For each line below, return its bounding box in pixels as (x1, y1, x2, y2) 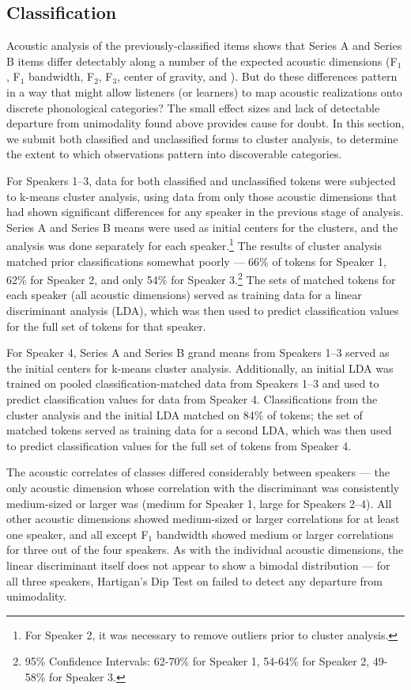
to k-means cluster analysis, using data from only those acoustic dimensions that (6, 188, 397, 204)
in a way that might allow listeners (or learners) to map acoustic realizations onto (6, 83, 402, 100)
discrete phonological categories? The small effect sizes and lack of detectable (6, 99, 380, 116)
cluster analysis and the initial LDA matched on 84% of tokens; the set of (6, 406, 363, 423)
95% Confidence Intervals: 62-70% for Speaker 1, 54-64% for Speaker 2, (25, 653, 370, 669)
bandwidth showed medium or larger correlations (156, 525, 394, 542)
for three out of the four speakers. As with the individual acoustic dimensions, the (6, 541, 404, 558)
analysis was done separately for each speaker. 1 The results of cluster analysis (6, 235, 382, 253)
